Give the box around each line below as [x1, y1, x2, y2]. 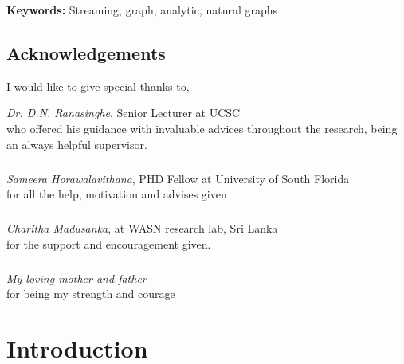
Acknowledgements [6, 40, 166, 65]
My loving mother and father [6, 269, 147, 286]
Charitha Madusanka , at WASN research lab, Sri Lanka [6, 220, 278, 237]
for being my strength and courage [6, 285, 175, 302]
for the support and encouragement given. [6, 235, 211, 252]
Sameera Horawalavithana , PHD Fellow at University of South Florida [6, 170, 350, 186]
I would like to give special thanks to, [6, 77, 190, 94]
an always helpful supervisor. [6, 135, 147, 152]
